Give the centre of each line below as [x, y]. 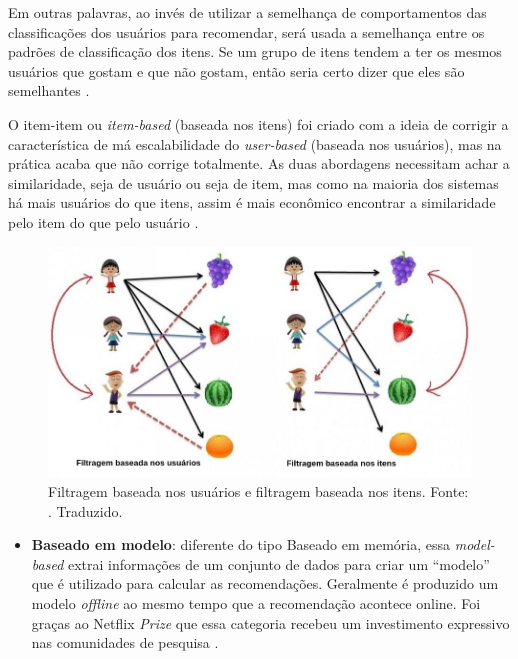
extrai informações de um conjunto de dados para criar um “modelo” [278, 563]
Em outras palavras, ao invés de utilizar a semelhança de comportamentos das [247, 12]
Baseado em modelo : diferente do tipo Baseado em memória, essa [241, 544]
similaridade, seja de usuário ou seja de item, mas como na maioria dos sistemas [253, 182]
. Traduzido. [85, 510]
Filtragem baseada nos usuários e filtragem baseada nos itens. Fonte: [258, 491]
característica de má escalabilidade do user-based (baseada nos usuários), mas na [255, 143]
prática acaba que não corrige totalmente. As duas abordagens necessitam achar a [259, 163]
